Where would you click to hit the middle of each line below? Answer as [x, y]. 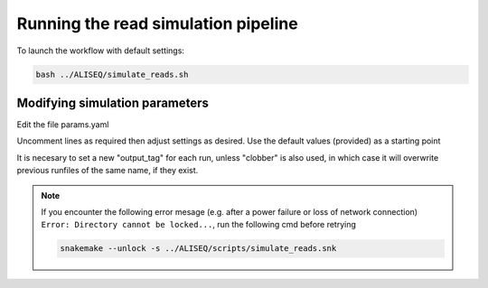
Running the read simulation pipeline [157, 23]
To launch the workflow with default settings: [101, 51]
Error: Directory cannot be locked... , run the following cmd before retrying [199, 225]
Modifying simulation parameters [113, 102]
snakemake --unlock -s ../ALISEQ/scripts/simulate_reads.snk [198, 249]
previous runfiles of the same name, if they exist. [108, 171]
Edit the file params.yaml [63, 125]
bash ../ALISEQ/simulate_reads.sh [112, 74]
